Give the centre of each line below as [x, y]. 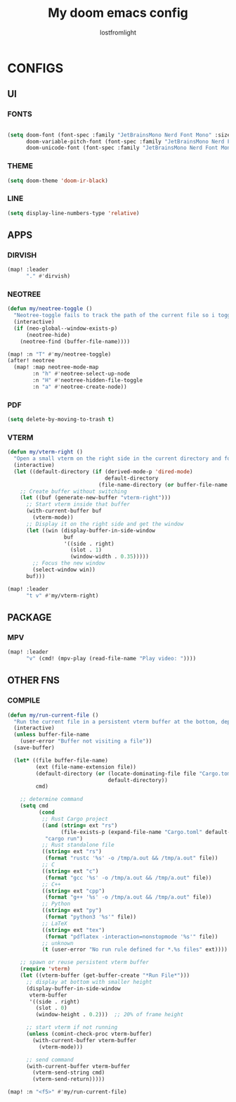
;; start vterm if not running [72, 1027]
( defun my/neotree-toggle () [50, 309]
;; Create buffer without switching [74, 491]
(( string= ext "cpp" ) [73, 891]
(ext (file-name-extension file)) [86, 767]
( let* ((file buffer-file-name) [61, 760]
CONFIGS [35, 68]
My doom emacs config [118, 13]
